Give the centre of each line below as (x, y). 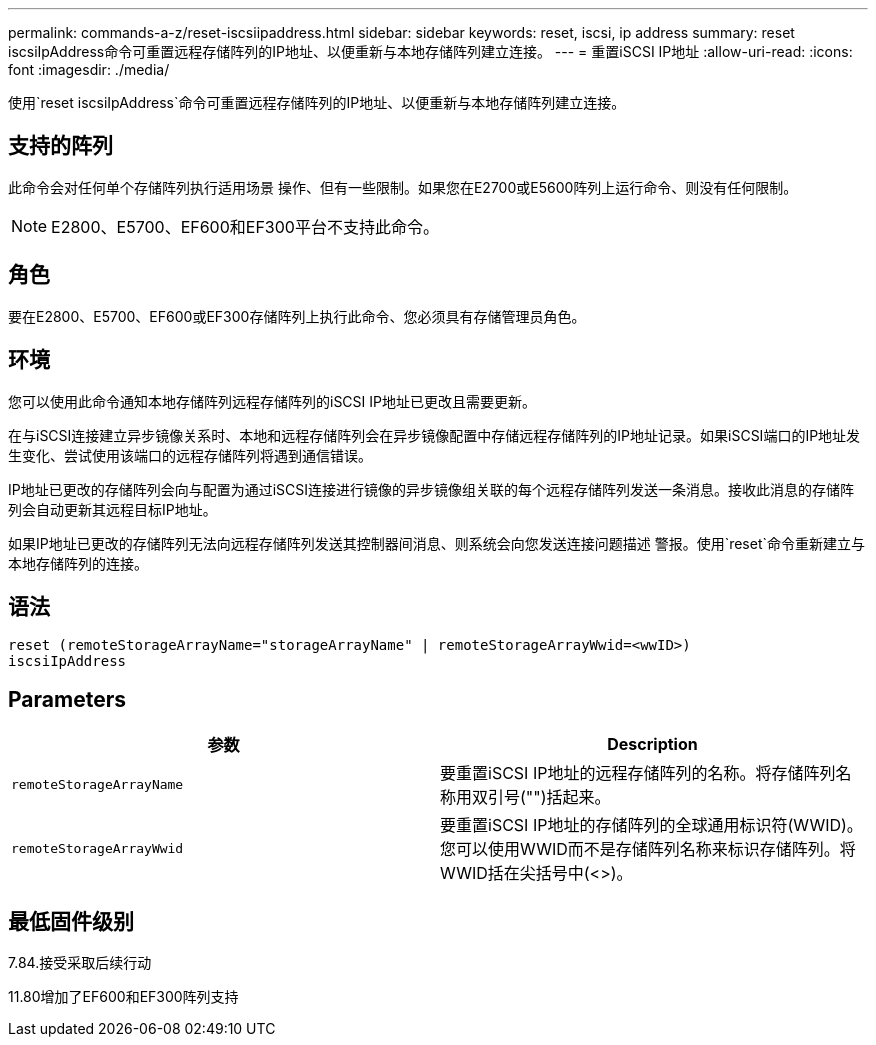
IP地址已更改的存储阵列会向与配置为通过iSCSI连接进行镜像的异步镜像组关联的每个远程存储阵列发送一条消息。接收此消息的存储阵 (431, 489)
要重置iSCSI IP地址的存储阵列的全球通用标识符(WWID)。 (651, 825)
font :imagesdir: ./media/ (89, 69)
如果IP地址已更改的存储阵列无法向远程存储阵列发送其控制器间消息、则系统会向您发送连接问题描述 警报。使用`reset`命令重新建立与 (437, 543)
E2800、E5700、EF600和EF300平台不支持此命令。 (245, 226)
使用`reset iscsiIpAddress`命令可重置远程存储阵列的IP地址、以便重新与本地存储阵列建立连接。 (317, 102)
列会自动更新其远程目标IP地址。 (112, 509)
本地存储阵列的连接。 (78, 563)
